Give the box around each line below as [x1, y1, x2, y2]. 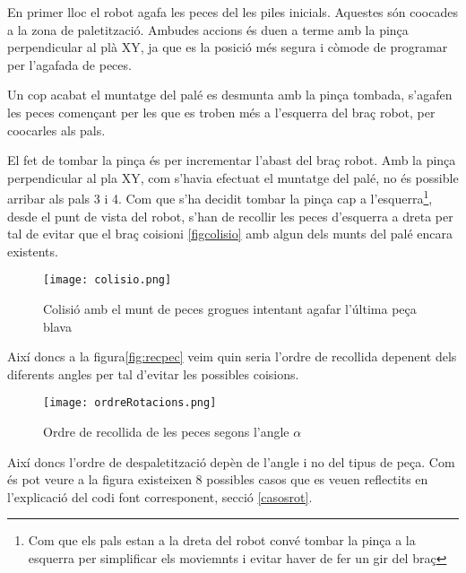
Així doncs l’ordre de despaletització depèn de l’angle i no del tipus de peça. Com [7, 452, 455, 471]
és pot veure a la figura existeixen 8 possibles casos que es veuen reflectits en [7, 470, 428, 489]
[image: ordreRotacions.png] [43, 396, 217, 410]
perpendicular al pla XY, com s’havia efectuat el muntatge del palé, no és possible [7, 168, 459, 187]
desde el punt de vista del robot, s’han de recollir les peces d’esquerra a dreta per [7, 206, 453, 225]
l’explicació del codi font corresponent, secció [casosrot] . [7, 487, 313, 506]
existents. [7, 241, 58, 260]
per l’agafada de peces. [7, 55, 132, 74]
